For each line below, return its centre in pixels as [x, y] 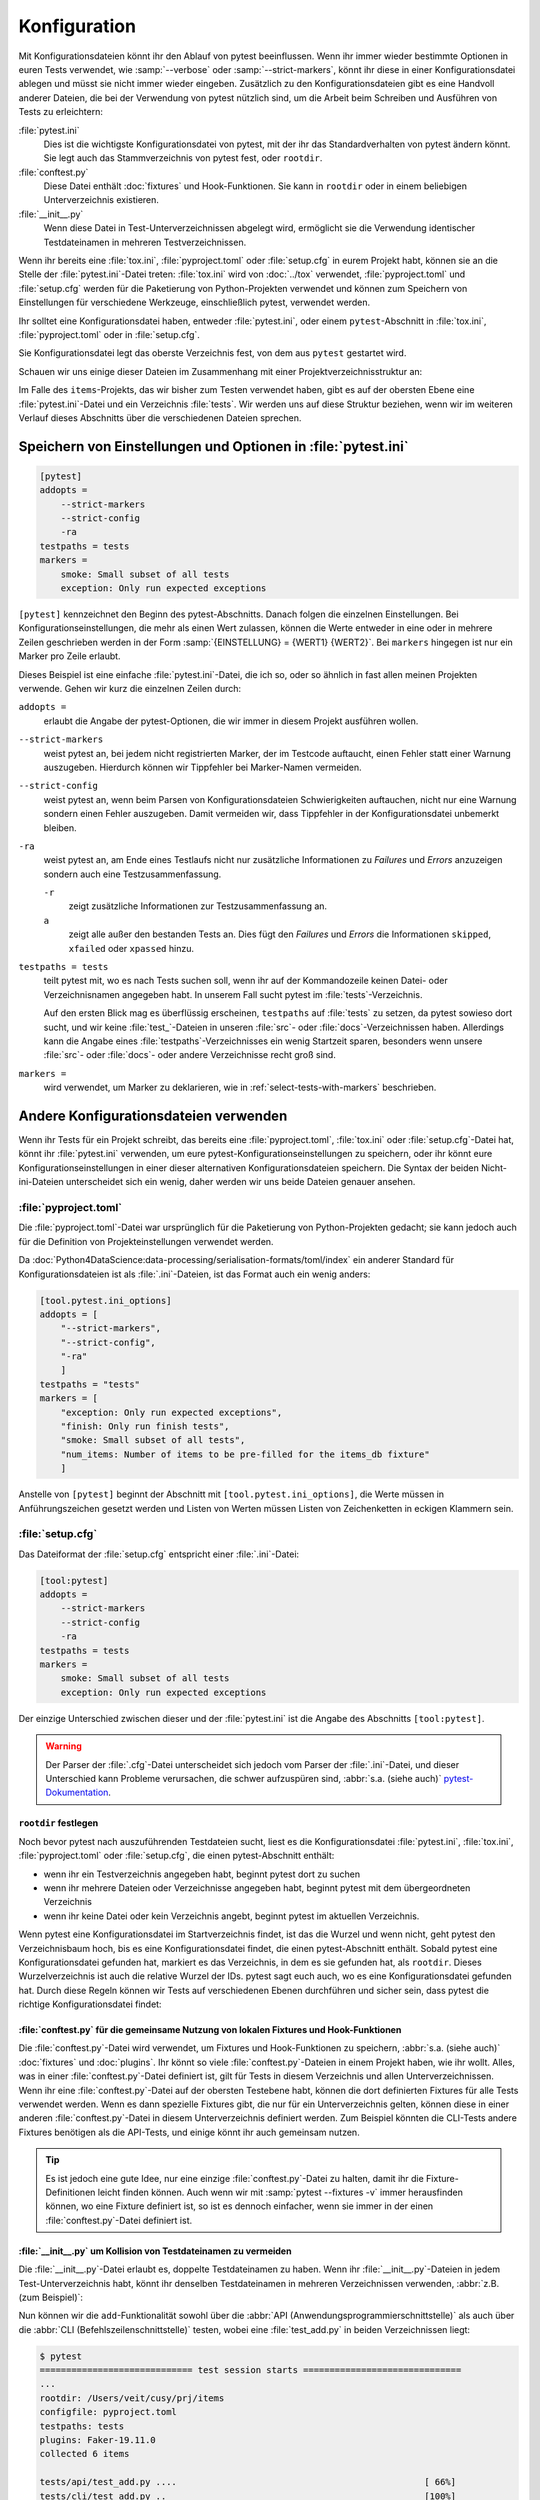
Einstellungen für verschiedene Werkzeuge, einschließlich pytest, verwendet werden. [194, 302]
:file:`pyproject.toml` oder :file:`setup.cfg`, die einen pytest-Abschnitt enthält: [176, 1856]
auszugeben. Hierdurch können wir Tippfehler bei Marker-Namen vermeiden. [202, 767]
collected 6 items [84, 2454]
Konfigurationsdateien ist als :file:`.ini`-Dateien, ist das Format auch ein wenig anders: [194, 1274]
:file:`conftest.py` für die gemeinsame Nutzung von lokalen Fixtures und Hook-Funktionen [210, 2030]
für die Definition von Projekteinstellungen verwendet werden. [146, 1241]
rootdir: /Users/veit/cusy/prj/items [132, 2398]
